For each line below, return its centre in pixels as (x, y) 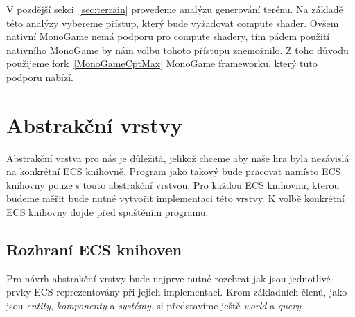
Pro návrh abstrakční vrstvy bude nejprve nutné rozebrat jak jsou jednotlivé (168, 278)
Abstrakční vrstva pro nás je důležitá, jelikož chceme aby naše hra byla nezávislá (178, 157)
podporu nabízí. (40, 76)
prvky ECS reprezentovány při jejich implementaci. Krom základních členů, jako (177, 292)
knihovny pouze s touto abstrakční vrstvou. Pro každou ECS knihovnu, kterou (173, 184)
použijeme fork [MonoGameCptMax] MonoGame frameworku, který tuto (162, 63)
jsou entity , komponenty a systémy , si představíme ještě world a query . (155, 306)
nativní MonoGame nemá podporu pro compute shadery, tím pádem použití (168, 36)
